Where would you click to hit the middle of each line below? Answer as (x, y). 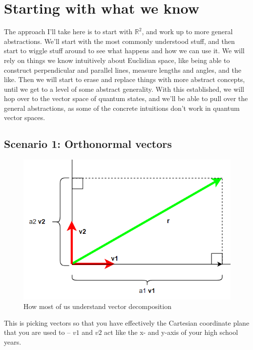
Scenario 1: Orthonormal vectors (88, 144)
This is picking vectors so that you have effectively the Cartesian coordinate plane (127, 322)
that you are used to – (37, 332)
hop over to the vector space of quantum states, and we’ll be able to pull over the (126, 98)
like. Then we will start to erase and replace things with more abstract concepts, (125, 79)
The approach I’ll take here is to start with (68, 31)
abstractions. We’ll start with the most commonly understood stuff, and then (119, 41)
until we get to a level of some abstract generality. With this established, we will (124, 89)
